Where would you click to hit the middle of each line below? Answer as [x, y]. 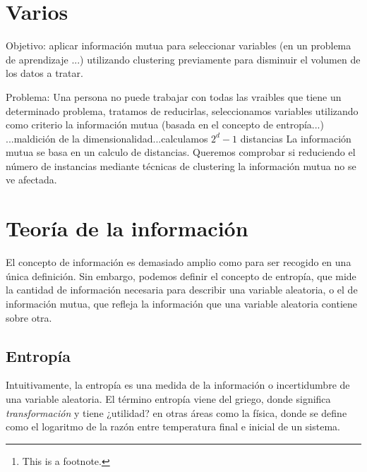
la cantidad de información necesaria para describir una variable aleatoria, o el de [182, 290]
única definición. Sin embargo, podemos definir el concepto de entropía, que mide [181, 276]
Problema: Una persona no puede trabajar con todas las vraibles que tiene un [174, 96]
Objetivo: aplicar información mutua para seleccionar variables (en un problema [179, 46]
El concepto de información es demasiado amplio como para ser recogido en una [179, 262]
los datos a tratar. [44, 73]
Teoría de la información [127, 228]
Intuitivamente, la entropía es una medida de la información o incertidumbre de [178, 385]
